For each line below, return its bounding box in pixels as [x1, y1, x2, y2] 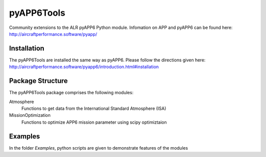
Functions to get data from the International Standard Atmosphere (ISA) [21, 105, 166, 111]
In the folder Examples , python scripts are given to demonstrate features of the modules [9, 145, 188, 151]
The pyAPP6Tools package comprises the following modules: [9, 90, 134, 96]
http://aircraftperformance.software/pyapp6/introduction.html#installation [9, 64, 159, 70]
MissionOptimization [9, 112, 51, 118]
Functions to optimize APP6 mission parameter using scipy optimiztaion [21, 119, 167, 125]
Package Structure [9, 77, 68, 85]
